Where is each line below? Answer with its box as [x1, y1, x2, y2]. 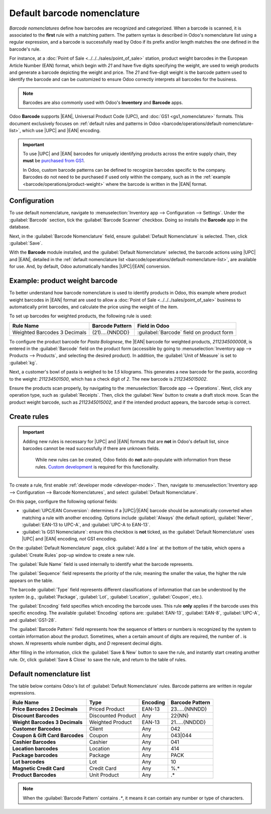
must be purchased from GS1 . [23, 158, 85, 164]
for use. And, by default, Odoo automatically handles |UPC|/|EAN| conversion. [9, 264, 171, 270]
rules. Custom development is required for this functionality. [35, 463, 160, 470]
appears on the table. [9, 577, 54, 584]
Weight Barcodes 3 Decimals [12, 719, 83, 726]
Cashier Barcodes [12, 739, 56, 746]
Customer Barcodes [12, 726, 61, 733]
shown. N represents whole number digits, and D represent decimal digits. [9, 640, 163, 646]
